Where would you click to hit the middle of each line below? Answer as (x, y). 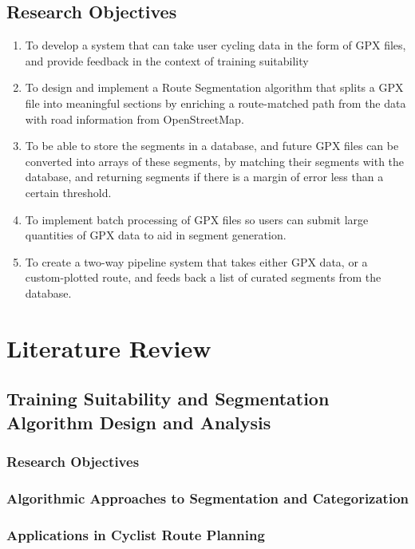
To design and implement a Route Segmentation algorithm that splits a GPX (214, 87)
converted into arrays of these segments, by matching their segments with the (215, 161)
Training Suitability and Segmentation (168, 399)
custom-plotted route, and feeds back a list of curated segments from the (203, 277)
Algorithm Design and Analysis (139, 422)
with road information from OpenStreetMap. (134, 118)
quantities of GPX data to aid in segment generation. (156, 235)
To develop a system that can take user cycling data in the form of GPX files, (215, 45)
